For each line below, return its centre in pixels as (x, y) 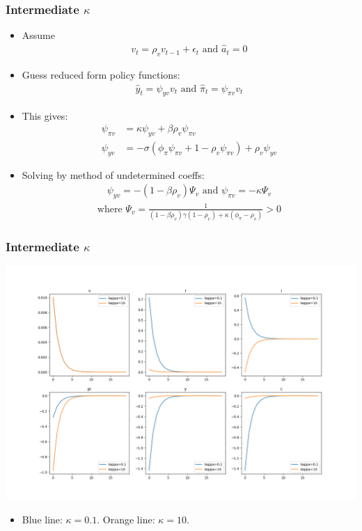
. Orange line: (126, 519)
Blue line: (42, 519)
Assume (38, 35)
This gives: (45, 115)
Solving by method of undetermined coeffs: (113, 174)
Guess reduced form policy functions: (101, 74)
